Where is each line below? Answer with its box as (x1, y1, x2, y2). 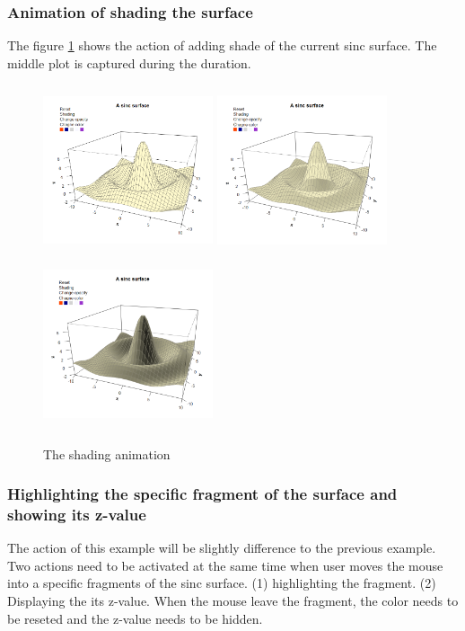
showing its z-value (7, 502, 146, 525)
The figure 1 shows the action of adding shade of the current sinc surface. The (7, 36, 437, 55)
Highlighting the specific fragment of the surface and (7, 483, 398, 505)
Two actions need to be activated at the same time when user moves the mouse (7, 555, 443, 574)
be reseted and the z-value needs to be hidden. (7, 609, 263, 627)
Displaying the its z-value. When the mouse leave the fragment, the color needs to (7, 591, 459, 610)
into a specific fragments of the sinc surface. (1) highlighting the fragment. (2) (7, 573, 436, 592)
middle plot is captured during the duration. (7, 53, 251, 72)
